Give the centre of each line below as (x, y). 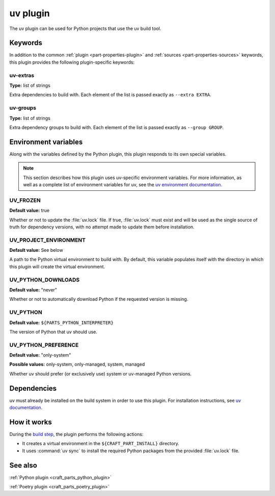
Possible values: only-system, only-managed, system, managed (77, 364)
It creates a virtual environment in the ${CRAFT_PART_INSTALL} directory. (101, 444)
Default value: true (30, 211)
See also (23, 465)
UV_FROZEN (25, 200)
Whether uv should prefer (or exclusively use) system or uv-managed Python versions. (101, 373)
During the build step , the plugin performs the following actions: (76, 434)
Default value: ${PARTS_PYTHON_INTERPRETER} (62, 323)
